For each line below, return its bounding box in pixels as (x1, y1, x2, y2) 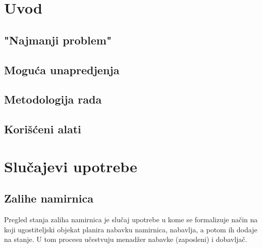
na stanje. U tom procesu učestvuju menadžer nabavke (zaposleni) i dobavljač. (4, 234, 247, 244)
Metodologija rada (4, 91, 102, 107)
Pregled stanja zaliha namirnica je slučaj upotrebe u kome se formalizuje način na (4, 214, 258, 225)
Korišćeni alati (4, 121, 81, 137)
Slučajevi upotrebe (4, 156, 137, 176)
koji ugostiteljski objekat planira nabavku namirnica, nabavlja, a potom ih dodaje (4, 224, 257, 234)
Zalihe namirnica (4, 190, 93, 206)
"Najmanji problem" (4, 32, 112, 47)
